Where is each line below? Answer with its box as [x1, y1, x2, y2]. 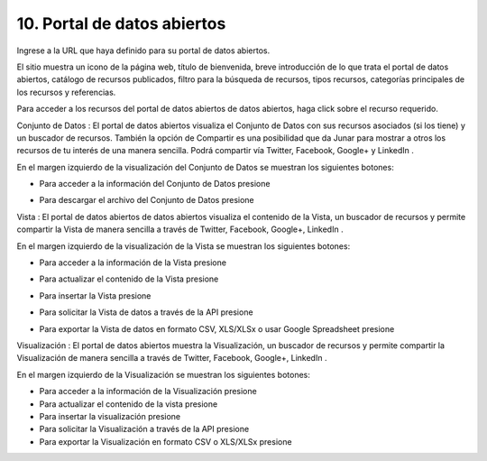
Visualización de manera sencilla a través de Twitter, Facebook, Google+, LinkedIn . [16, 353, 327, 364]
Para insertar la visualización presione [39, 410, 181, 421]
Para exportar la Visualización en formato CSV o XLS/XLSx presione [39, 436, 292, 447]
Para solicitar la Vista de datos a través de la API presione [39, 307, 253, 318]
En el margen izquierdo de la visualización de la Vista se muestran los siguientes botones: [16, 240, 351, 252]
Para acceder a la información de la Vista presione [39, 257, 227, 268]
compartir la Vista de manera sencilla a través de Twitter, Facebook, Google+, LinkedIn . [16, 224, 344, 235]
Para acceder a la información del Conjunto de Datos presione [39, 179, 271, 189]
